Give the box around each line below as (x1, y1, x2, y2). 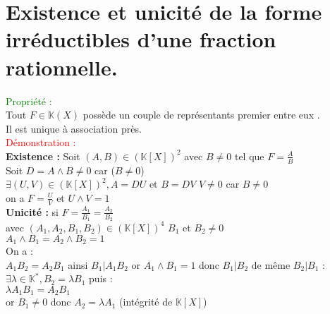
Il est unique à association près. (6, 121, 142, 135)
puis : (89, 271, 113, 286)
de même (251, 257, 291, 272)
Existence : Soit (6, 148, 80, 163)
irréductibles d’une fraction (6, 25, 276, 54)
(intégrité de (119, 294, 173, 309)
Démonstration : (6, 135, 76, 150)
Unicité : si (6, 204, 59, 219)
